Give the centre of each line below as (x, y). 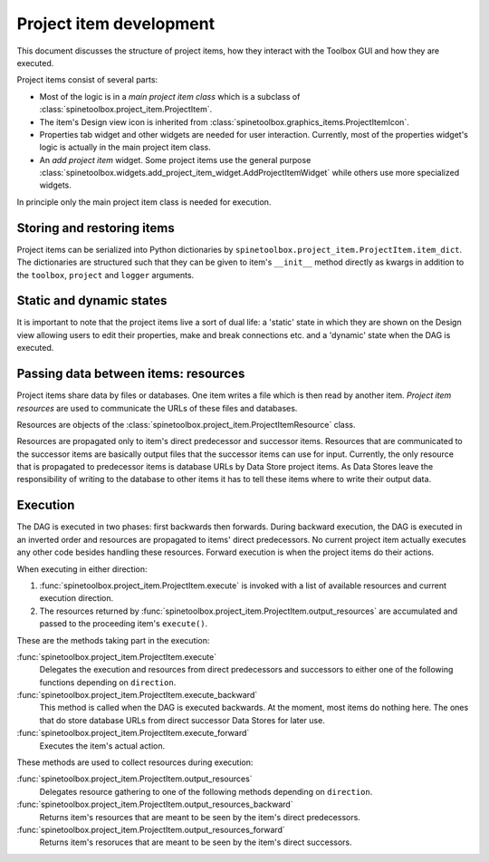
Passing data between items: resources (131, 374)
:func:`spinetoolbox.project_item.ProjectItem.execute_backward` (137, 695)
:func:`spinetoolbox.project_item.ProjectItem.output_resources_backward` (155, 804)
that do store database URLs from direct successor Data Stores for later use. (182, 720)
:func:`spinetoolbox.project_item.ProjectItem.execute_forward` (133, 733)
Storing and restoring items (96, 228)
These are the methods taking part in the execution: (113, 640)
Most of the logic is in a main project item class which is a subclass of (170, 96)
